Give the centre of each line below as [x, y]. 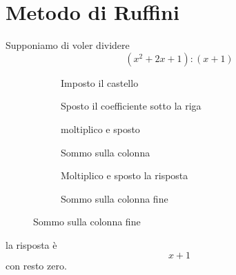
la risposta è [31, 244]
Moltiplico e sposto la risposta [125, 175]
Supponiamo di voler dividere [68, 45]
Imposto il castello [100, 82]
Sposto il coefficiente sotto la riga [131, 106]
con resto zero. [36, 266]
